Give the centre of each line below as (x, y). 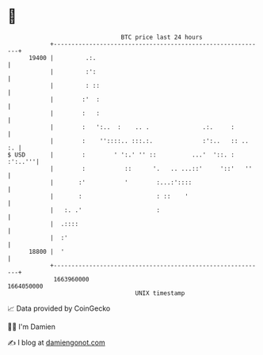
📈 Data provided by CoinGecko (59, 308)
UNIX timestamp (160, 293)
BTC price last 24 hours (162, 37)
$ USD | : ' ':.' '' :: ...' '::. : (121, 155)
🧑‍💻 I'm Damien (32, 327)
